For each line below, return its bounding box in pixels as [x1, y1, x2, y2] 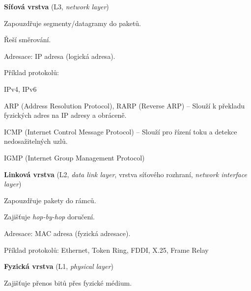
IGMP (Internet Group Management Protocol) [4, 152, 145, 162]
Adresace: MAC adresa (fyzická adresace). [4, 228, 131, 238]
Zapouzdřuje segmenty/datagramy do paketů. [4, 18, 141, 28]
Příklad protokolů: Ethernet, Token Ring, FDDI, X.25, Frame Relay [4, 244, 209, 255]
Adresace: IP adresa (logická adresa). [4, 51, 115, 61]
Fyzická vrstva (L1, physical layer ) [4, 261, 113, 271]
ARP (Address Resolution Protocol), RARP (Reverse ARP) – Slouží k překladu [4, 100, 245, 110]
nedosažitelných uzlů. [4, 136, 68, 146]
